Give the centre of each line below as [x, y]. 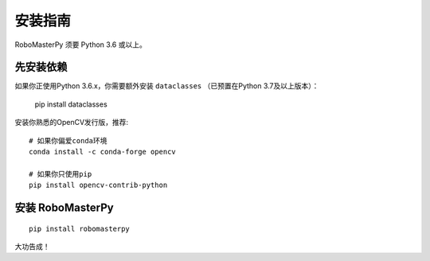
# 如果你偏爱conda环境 [68, 140]
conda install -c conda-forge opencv [103, 152]
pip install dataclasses [71, 104]
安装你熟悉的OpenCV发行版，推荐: [72, 123]
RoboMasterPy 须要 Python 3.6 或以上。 [80, 45]
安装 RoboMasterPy [64, 208]
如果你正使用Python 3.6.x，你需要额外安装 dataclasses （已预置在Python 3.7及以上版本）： [167, 86]
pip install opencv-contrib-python [98, 185]
